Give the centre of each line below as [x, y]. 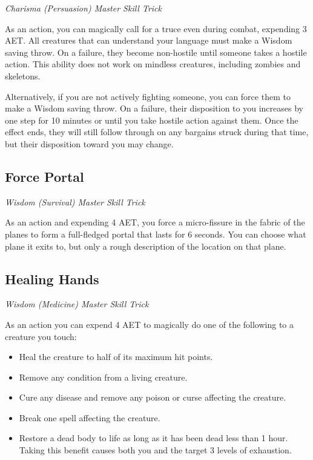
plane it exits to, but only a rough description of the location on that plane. [146, 246]
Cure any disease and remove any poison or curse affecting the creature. [153, 397]
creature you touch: [41, 336]
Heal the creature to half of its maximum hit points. [116, 357]
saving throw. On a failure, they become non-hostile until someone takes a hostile [156, 52]
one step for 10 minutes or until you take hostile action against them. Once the [152, 120]
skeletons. [23, 75]
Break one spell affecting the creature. [90, 417]
